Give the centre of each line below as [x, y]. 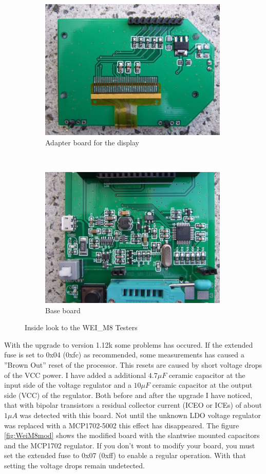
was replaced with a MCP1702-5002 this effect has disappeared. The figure [122, 425]
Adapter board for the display [92, 142]
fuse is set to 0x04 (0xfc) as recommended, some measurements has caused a [124, 355]
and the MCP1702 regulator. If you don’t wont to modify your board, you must [130, 445]
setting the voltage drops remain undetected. [75, 465]
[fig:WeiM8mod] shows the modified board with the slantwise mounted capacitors [132, 435]
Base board [63, 310]
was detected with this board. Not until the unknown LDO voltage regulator [140, 415]
